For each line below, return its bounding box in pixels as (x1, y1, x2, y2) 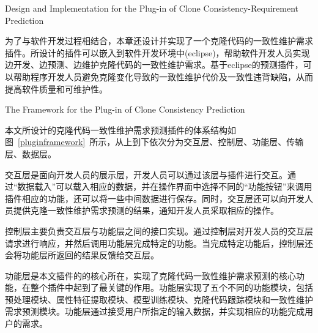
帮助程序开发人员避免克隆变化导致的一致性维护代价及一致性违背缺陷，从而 (13, 70, 313, 83)
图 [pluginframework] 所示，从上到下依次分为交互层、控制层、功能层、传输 (5, 135, 304, 148)
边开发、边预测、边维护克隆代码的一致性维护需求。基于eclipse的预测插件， (5, 58, 303, 71)
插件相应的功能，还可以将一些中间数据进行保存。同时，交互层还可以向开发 (5, 192, 305, 204)
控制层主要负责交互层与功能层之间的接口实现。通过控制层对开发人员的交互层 (5, 224, 313, 237)
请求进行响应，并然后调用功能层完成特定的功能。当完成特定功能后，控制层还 (5, 236, 313, 249)
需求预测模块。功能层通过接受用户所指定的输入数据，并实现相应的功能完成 (5, 305, 305, 318)
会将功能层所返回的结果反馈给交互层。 (5, 249, 159, 261)
